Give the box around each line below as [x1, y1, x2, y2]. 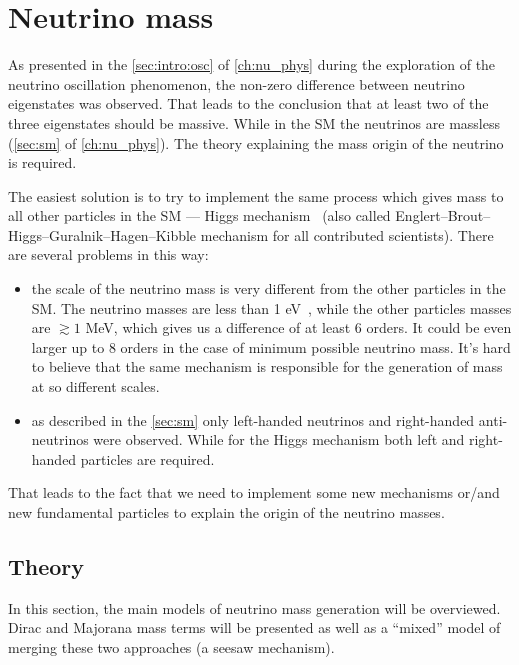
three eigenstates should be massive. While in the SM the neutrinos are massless [8, 112, 500, 133]
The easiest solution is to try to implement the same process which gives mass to [8, 185, 504, 206]
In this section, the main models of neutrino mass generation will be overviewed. [8, 597, 501, 618]
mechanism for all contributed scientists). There [200, 224, 494, 245]
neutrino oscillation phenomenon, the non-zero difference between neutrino [8, 73, 465, 94]
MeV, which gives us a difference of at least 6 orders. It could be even [85, 317, 512, 338]
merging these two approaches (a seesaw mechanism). [8, 636, 335, 657]
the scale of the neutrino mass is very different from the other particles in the [31, 278, 506, 299]
